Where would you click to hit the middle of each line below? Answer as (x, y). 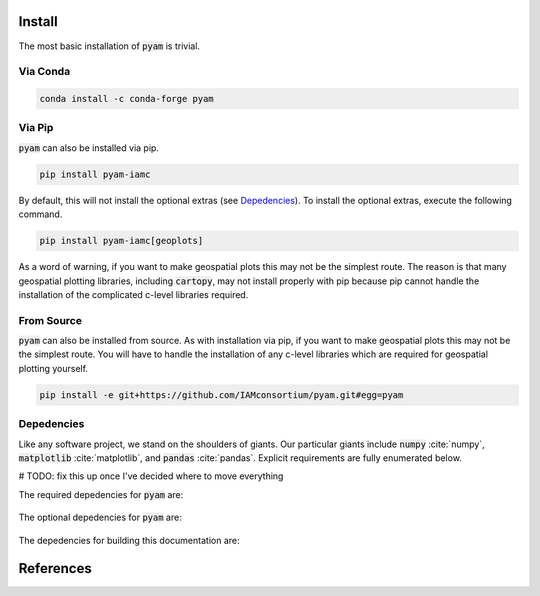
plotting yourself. (53, 368)
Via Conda (44, 72)
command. (40, 214)
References (55, 568)
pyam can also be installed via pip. (89, 147)
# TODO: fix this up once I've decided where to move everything (151, 476)
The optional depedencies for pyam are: (100, 517)
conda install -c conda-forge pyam (126, 99)
